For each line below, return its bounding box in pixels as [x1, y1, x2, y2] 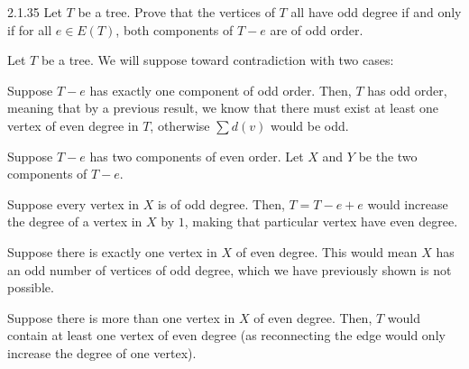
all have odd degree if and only [290, 3, 462, 21]
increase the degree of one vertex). [7, 343, 197, 362]
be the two [358, 146, 418, 165]
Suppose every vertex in [7, 194, 139, 213]
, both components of [115, 20, 234, 39]
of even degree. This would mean [235, 242, 418, 261]
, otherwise [150, 115, 210, 134]
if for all [7, 20, 52, 39]
